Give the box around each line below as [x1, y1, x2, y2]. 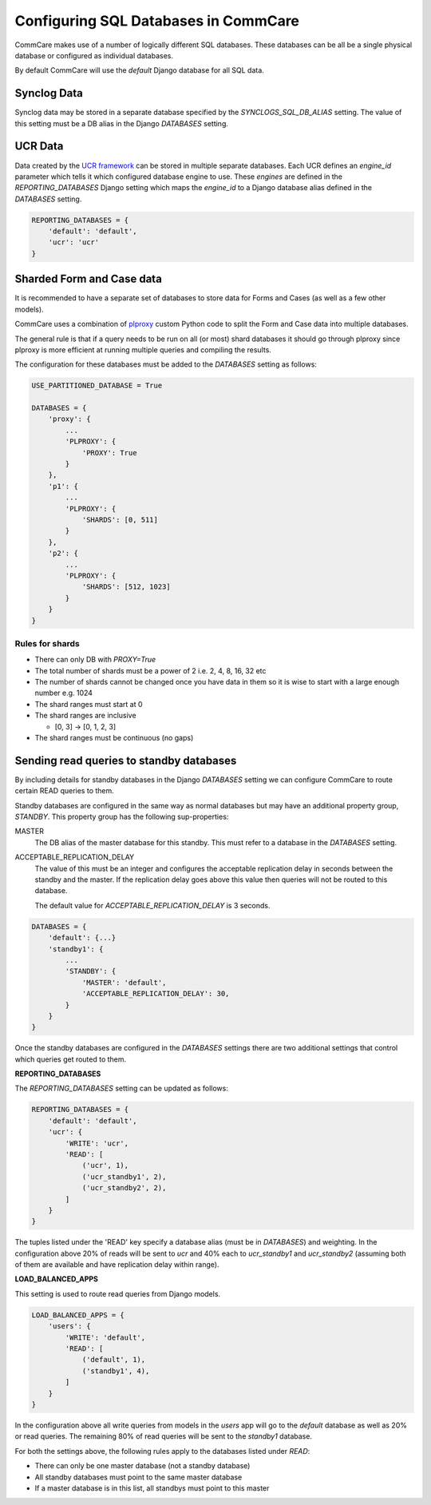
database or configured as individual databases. [14, 50, 174, 60]
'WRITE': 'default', [65, 1332, 146, 1342]
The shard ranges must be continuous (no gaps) [34, 733, 194, 742]
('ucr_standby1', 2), [81, 1172, 167, 1181]
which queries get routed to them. [14, 1054, 127, 1064]
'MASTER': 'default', [81, 978, 167, 987]
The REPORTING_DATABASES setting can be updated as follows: [14, 1083, 229, 1094]
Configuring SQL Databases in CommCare [14, 12, 299, 30]
